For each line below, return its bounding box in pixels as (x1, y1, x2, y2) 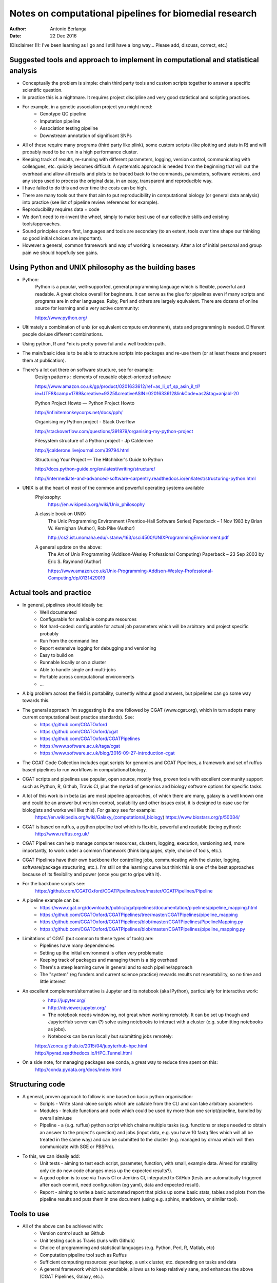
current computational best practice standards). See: (22, 714, 134, 721)
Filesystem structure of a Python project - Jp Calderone (35, 438, 153, 444)
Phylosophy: (35, 494, 62, 500)
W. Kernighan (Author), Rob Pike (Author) (48, 525, 135, 531)
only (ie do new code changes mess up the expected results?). (39, 1168, 173, 1174)
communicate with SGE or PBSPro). (39, 1143, 115, 1150)
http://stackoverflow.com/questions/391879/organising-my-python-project (35, 428, 193, 434)
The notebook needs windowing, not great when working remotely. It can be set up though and (48, 1012, 249, 1018)
